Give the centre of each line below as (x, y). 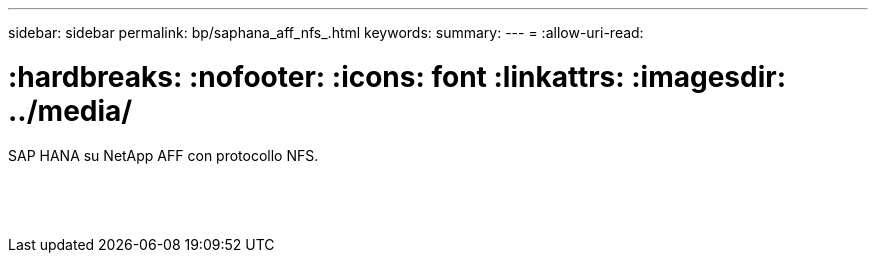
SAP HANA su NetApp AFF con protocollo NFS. (163, 155)
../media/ (70, 110)
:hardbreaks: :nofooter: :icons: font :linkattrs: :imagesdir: (397, 76)
